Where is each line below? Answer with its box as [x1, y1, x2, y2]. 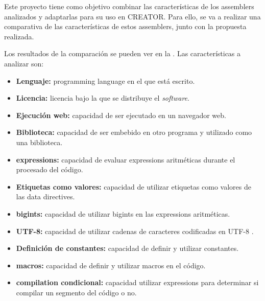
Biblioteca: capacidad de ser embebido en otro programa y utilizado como [16, 127, 252, 137]
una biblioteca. [16, 136, 63, 147]
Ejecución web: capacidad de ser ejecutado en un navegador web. [16, 109, 226, 120]
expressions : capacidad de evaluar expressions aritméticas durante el [16, 154, 235, 165]
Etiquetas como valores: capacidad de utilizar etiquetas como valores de [16, 181, 251, 192]
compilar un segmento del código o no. [16, 287, 137, 297]
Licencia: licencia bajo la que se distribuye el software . [16, 92, 189, 103]
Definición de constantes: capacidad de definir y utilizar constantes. [16, 243, 239, 253]
